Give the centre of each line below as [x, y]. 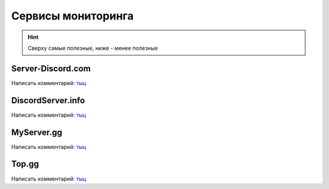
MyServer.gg [37, 132]
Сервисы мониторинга [73, 16]
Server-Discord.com [51, 68]
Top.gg [25, 164]
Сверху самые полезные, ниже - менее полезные [93, 48]
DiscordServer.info [48, 100]
